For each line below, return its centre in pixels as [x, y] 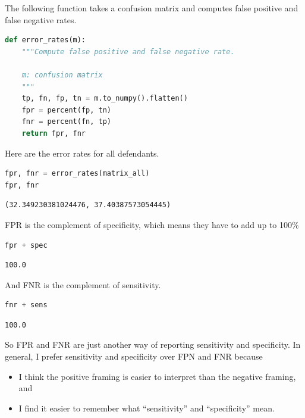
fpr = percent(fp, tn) [66, 110]
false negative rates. [41, 19]
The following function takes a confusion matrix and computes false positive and [152, 8]
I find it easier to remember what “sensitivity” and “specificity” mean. [147, 408]
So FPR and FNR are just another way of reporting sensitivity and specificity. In [153, 344]
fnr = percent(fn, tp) [66, 122]
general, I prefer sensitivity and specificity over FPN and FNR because [134, 356]
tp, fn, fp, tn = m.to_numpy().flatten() [105, 99]
